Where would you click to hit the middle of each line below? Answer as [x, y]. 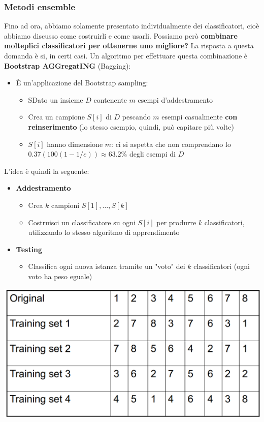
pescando [136, 117]
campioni [65, 205]
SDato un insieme [56, 99]
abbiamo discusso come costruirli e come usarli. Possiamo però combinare [121, 35]
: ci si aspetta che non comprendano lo [171, 144]
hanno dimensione [75, 144]
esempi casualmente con [200, 117]
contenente [110, 99]
